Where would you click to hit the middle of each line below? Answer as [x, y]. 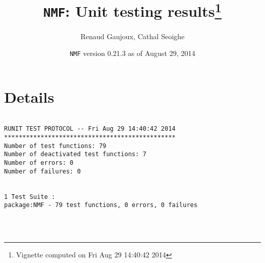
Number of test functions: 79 [55, 146]
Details [29, 96]
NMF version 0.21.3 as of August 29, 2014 [132, 53]
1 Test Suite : [30, 197]
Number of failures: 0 [43, 171]
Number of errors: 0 [39, 163]
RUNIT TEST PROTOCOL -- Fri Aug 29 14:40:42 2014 [90, 129]
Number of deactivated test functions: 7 [75, 154]
